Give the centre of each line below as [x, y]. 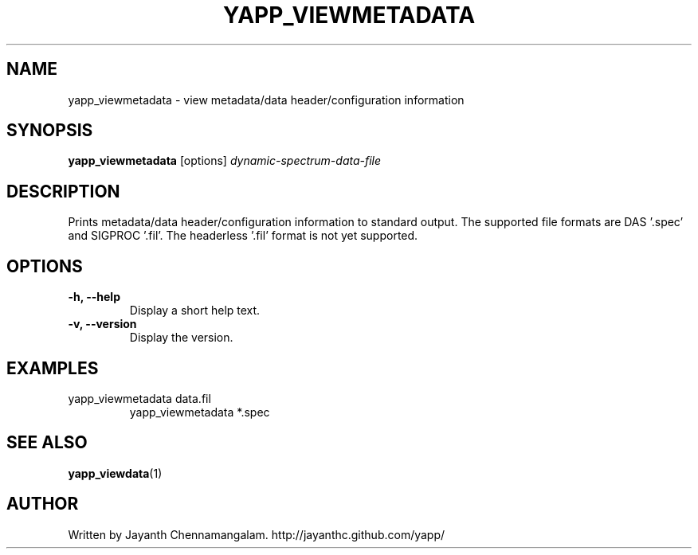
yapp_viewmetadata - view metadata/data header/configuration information [266, 100]
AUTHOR [43, 504]
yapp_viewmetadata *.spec [200, 412]
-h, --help [94, 297]
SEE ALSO [47, 443]
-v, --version [102, 324]
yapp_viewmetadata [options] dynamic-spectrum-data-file [225, 161]
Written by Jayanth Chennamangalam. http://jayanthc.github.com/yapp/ [257, 534]
